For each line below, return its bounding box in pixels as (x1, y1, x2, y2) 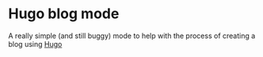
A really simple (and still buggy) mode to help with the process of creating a (8, 31, 256, 40)
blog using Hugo (8, 39, 63, 48)
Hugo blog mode (8, 5, 120, 23)
